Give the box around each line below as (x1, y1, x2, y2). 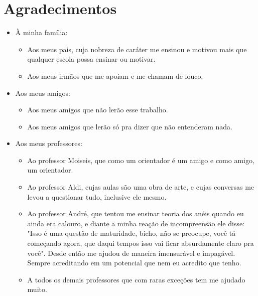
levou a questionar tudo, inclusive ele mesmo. (27, 191, 167, 202)
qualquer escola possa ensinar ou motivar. (27, 54, 156, 64)
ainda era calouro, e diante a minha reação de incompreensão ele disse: (27, 218, 244, 228)
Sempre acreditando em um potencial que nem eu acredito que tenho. (27, 257, 241, 268)
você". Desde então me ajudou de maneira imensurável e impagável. (27, 247, 235, 258)
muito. (27, 284, 47, 294)
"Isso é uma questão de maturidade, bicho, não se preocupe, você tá (27, 228, 236, 238)
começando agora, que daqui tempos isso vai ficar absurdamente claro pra (27, 238, 254, 248)
